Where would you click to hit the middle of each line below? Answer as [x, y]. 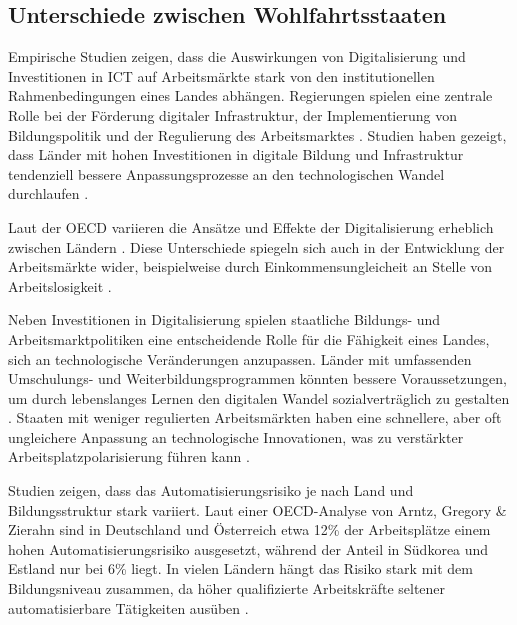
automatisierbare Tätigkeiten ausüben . [128, 607]
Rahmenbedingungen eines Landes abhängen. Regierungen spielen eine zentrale [250, 95]
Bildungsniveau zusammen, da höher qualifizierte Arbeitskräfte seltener [227, 588]
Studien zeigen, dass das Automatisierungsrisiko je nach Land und [211, 490]
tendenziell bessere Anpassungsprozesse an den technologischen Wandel [226, 173]
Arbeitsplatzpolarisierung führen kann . [129, 456]
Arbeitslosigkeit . [60, 285]
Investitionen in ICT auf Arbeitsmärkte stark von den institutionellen [221, 75]
